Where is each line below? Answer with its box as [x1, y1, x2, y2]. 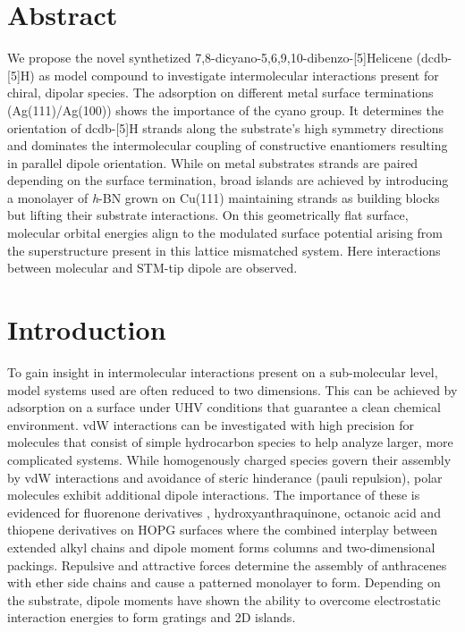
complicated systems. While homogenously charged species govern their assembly [7, 450, 452, 468]
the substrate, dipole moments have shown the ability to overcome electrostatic [7, 590, 441, 609]
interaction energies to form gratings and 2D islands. [7, 608, 296, 627]
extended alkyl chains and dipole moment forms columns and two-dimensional [7, 537, 435, 556]
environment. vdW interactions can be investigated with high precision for [7, 415, 415, 434]
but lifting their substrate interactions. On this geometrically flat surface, [7, 206, 409, 224]
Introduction [7, 311, 166, 348]
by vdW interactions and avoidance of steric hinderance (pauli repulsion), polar [7, 468, 443, 486]
